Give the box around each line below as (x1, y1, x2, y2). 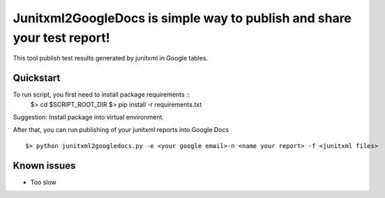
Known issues (13, 160, 76, 172)
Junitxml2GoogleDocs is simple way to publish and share (13, 10, 352, 26)
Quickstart (13, 72, 61, 84)
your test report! (13, 30, 111, 45)
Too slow (30, 178, 57, 186)
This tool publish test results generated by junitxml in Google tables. (13, 54, 209, 63)
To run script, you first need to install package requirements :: (13, 90, 190, 99)
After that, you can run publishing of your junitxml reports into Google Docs (13, 126, 229, 134)
